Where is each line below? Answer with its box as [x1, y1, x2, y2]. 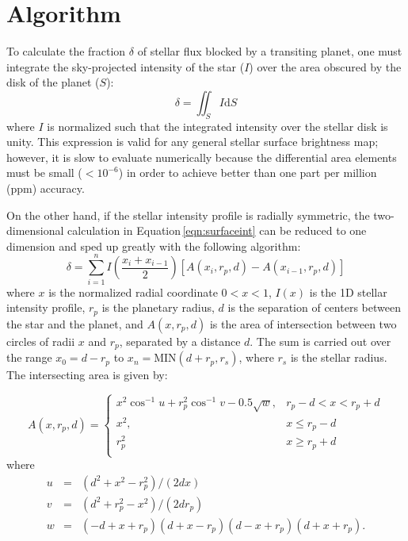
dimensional [6, 222, 64, 239]
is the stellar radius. [290, 349, 387, 366]
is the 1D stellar [309, 283, 387, 300]
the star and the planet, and [6, 315, 143, 332]
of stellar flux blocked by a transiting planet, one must [137, 43, 402, 59]
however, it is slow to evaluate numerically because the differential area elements [6, 148, 397, 165]
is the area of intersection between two [209, 315, 397, 332]
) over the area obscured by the [249, 58, 402, 75]
